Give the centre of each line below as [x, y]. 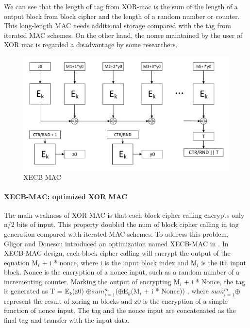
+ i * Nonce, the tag [215, 281]
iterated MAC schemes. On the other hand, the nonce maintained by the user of [123, 35]
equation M [21, 262]
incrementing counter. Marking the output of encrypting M [92, 281]
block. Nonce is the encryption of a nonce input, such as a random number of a [122, 272]
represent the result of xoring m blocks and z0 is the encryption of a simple [116, 301]
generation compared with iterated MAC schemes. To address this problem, [116, 233]
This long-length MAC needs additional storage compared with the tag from [117, 26]
